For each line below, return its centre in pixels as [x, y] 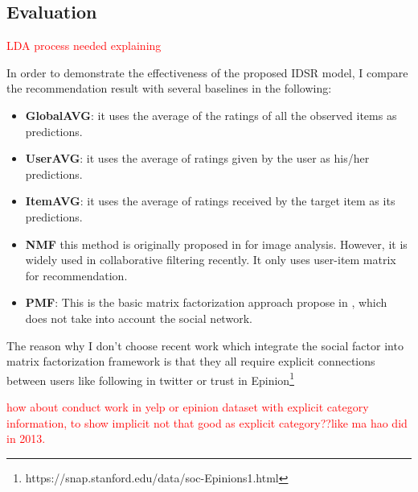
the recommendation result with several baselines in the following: [169, 88]
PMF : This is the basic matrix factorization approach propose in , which [206, 302]
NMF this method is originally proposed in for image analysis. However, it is [216, 244]
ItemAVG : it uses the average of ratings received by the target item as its [210, 201]
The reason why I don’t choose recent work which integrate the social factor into [205, 345]
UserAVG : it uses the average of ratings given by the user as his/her [197, 158]
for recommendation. [76, 275]
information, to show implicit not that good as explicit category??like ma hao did [207, 422]
